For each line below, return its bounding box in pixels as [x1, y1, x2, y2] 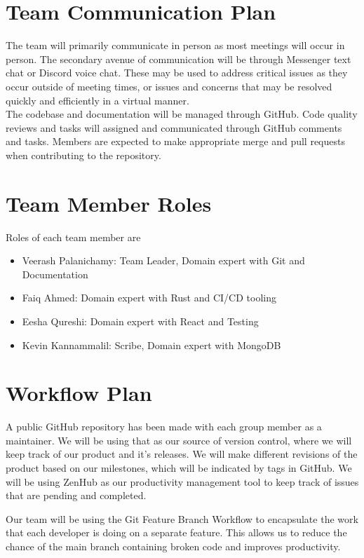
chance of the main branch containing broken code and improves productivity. [6, 539, 341, 554]
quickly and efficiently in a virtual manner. [6, 93, 189, 107]
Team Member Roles [6, 189, 212, 217]
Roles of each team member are [6, 229, 141, 244]
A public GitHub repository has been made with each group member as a [6, 419, 322, 434]
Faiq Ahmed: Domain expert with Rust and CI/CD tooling [22, 290, 276, 305]
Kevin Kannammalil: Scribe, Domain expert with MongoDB [22, 337, 281, 352]
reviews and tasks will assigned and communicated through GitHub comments [6, 120, 342, 135]
